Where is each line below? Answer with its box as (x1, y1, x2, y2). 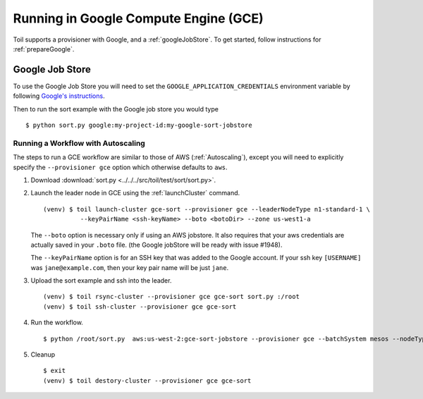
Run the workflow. (30, 318, 84, 327)
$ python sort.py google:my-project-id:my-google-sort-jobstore (25, 121, 253, 130)
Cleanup (30, 350, 56, 359)
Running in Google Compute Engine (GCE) (13, 11, 264, 26)
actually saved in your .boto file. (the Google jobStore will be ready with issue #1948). (30, 240, 283, 249)
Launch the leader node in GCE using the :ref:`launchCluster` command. (30, 189, 240, 197)
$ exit (43, 367, 66, 375)
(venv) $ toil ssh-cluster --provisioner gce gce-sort (43, 302, 237, 310)
